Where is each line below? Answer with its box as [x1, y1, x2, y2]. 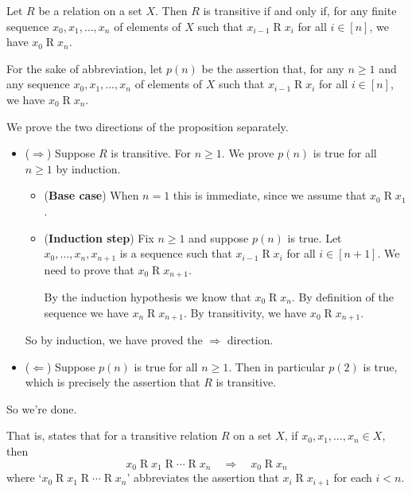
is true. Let [287, 229, 342, 246]
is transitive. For [111, 145, 192, 161]
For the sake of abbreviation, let [6, 60, 163, 76]
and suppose [189, 229, 249, 246]
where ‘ [6, 469, 42, 486]
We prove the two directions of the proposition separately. [6, 118, 289, 134]
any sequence [6, 76, 70, 92]
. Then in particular [228, 358, 325, 375]
